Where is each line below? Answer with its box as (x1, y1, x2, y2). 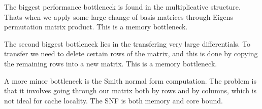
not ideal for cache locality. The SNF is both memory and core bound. (4, 95, 223, 105)
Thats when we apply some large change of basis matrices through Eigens (4, 11, 234, 22)
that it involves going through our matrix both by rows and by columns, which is (4, 85, 257, 96)
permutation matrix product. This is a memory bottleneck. (4, 21, 188, 32)
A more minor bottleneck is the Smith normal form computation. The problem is (4, 75, 256, 86)
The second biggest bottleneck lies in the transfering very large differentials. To (4, 38, 251, 49)
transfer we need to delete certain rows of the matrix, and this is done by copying (4, 48, 258, 59)
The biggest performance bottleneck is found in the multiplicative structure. (4, 2, 241, 12)
